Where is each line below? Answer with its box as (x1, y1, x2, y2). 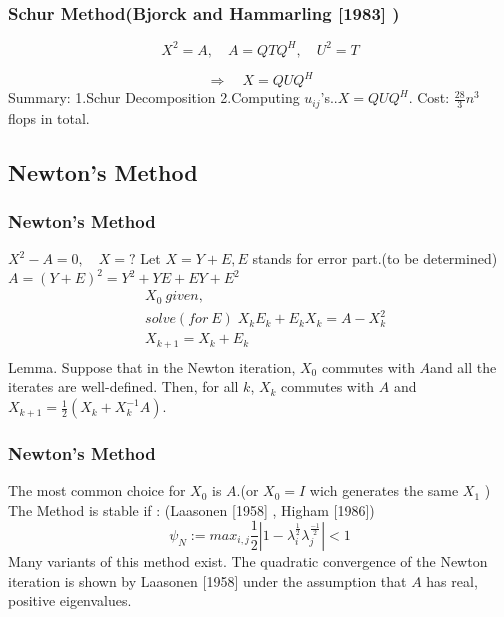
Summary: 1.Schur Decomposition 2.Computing (8, 87, 300, 108)
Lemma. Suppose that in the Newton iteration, (8, 356, 296, 377)
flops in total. (8, 107, 90, 128)
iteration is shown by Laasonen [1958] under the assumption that (8, 570, 407, 591)
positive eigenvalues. (8, 590, 132, 611)
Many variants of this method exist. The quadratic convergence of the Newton (8, 550, 488, 571)
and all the (430, 356, 497, 377)
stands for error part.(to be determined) (252, 248, 498, 269)
